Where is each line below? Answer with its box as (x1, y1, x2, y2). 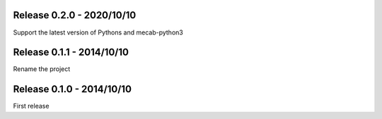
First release (13, 102, 50, 111)
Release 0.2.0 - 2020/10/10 (13, 9, 137, 21)
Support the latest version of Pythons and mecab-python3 (13, 28, 183, 37)
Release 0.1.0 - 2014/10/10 (13, 83, 132, 95)
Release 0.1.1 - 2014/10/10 (13, 46, 129, 58)
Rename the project (13, 65, 71, 73)
